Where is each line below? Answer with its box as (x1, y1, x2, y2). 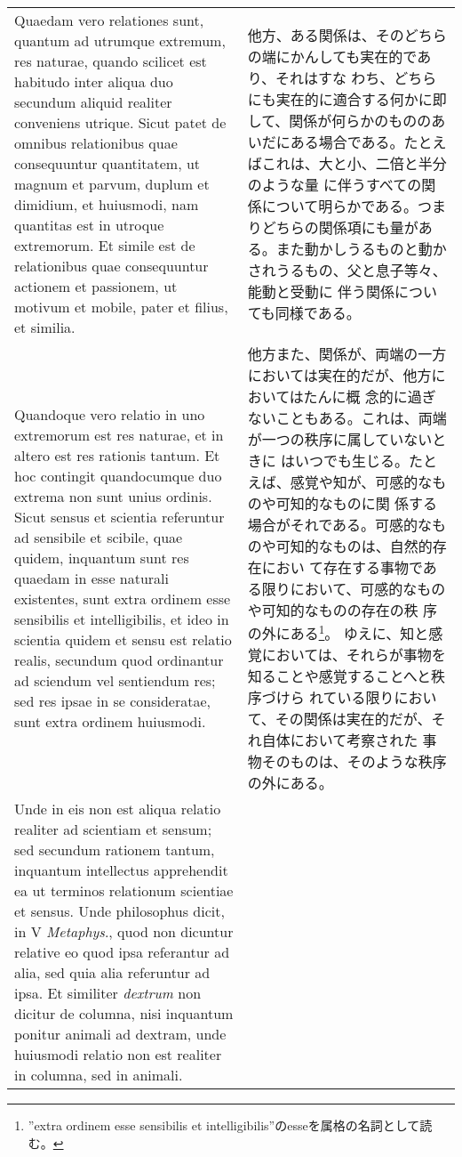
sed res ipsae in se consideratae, (14, 691, 211, 712)
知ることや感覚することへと (247, 666, 432, 687)
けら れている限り (275, 687, 394, 708)
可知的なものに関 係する (275, 493, 437, 514)
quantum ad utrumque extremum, (14, 30, 226, 51)
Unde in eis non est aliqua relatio (14, 798, 221, 820)
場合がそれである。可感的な (247, 514, 433, 535)
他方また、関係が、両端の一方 (247, 344, 447, 364)
